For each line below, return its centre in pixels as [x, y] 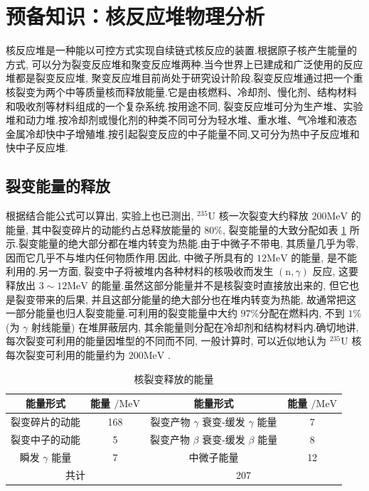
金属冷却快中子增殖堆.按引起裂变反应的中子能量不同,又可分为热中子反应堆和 [183, 133]
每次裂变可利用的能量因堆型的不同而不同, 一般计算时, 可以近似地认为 [166, 341]
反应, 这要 [336, 271]
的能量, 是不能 [324, 257]
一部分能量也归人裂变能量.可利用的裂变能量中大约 [122, 313]
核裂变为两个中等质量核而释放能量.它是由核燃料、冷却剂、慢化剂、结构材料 [181, 91]
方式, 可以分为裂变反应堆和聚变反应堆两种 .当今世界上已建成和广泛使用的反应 [184, 64]
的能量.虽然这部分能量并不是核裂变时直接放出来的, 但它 [220, 285]
